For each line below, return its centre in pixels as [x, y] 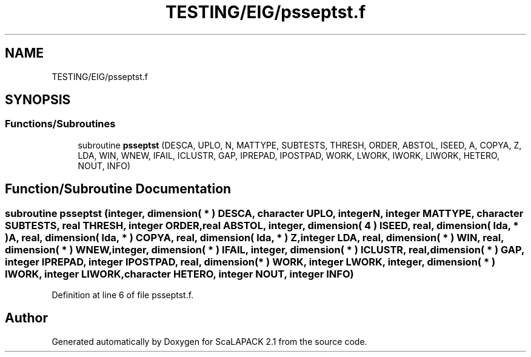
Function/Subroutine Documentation [118, 189]
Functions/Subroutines [60, 124]
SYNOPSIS [38, 100]
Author [26, 318]
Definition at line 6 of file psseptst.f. [123, 295]
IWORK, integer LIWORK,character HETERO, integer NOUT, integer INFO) [179, 274]
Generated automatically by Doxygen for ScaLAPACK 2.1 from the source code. [209, 341]
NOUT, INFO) [104, 165]
